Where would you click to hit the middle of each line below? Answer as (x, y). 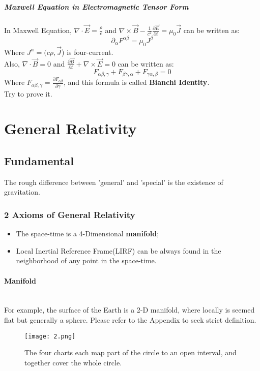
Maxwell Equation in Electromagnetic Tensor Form (96, 6)
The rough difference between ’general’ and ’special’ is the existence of (114, 182)
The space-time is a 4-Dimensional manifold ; (88, 234)
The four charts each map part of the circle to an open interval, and (131, 352)
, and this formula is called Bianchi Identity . (137, 82)
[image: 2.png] (50, 336)
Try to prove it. (28, 93)
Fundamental (39, 161)
